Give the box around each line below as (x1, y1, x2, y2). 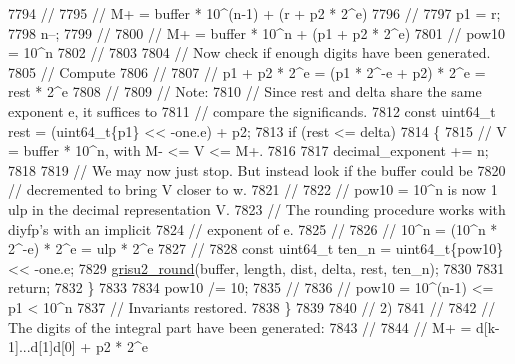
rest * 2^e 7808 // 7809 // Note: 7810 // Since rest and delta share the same (8, 81, 482, 102)
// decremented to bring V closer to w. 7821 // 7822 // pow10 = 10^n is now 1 (8, 179, 498, 200)
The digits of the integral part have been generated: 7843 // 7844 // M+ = (8, 316, 472, 337)
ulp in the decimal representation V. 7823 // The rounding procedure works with (8, 198, 506, 219)
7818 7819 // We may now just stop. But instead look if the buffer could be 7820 (8, 159, 506, 180)
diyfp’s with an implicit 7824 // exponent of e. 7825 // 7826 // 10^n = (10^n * (8, 218, 498, 239)
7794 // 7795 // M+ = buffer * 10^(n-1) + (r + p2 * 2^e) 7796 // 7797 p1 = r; (8, 3, 501, 23)
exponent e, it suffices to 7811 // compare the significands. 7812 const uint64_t (8, 100, 496, 121)
